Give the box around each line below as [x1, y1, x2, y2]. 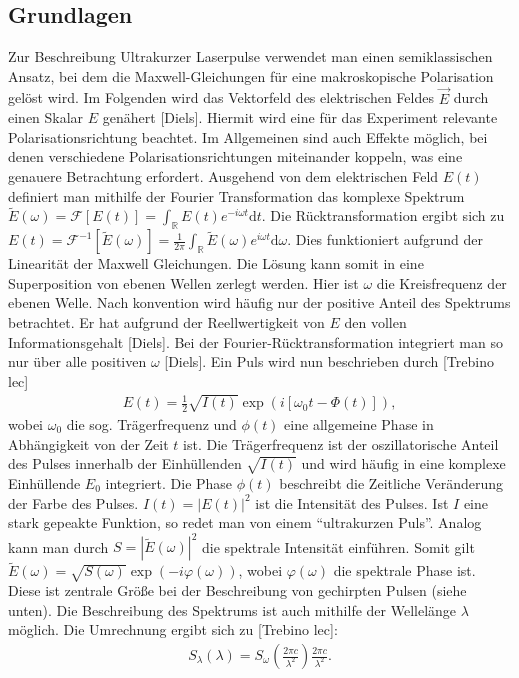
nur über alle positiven [8, 351, 147, 372]
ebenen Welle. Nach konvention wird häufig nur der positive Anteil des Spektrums [8, 292, 511, 313]
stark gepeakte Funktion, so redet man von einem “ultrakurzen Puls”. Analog [8, 512, 482, 533]
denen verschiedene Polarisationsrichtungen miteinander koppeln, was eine [8, 146, 463, 167]
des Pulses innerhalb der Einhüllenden [8, 453, 242, 474]
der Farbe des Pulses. [8, 492, 139, 513]
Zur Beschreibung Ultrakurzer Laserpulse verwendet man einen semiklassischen [8, 46, 493, 67]
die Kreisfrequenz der [376, 272, 507, 293]
